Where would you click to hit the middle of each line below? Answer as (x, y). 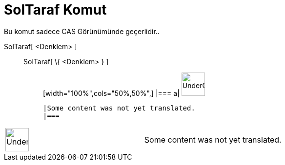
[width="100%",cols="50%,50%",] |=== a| (111, 93)
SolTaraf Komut (55, 10)
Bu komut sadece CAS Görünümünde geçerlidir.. (82, 31)
